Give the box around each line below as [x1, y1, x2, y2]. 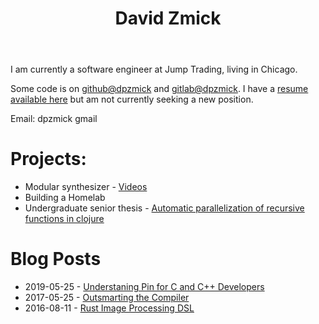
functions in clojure [24, 213, 105, 225]
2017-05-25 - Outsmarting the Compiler [24, 292, 190, 304]
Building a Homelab [24, 192, 106, 204]
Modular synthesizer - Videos [24, 181, 148, 193]
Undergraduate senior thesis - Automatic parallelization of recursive [24, 202, 305, 214]
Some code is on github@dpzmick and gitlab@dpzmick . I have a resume [10, 83, 309, 95]
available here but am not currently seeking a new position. [10, 93, 254, 106]
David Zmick [114, 7, 222, 30]
